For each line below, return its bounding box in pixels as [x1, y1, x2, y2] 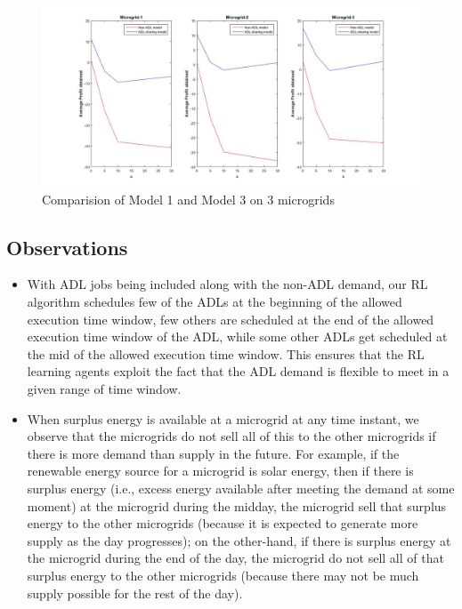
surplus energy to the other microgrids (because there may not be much [27, 565, 419, 584]
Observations [6, 233, 128, 260]
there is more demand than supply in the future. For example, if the [27, 444, 400, 462]
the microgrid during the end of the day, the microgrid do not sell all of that [27, 549, 444, 567]
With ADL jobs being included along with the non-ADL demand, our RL [27, 275, 428, 293]
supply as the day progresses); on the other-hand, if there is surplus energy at [27, 531, 451, 549]
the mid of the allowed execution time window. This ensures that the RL [27, 344, 425, 363]
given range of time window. [27, 380, 182, 398]
